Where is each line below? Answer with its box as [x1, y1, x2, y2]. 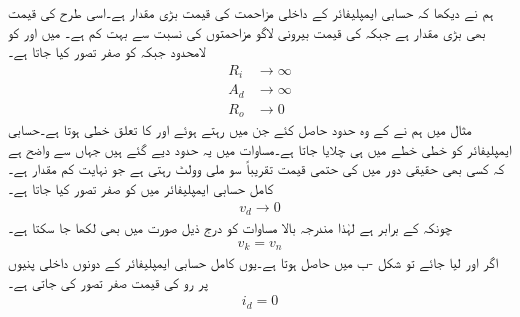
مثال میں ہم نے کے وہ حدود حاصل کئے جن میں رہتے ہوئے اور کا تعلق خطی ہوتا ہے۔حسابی [8, 119, 472, 140]
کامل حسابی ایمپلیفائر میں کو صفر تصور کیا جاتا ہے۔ [8, 178, 274, 199]
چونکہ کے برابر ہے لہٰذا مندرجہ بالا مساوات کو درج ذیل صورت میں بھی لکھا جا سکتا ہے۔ [8, 217, 452, 238]
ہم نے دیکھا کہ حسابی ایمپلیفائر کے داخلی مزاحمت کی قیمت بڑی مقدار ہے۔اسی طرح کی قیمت [8, 2, 494, 22]
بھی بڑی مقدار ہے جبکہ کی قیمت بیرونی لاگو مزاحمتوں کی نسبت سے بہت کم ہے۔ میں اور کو [8, 21, 486, 42]
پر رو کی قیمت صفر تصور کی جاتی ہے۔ [8, 271, 208, 292]
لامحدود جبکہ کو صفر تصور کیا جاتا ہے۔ [8, 41, 205, 62]
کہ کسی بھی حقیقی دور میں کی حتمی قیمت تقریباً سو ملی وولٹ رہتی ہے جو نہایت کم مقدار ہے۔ [8, 158, 505, 179]
